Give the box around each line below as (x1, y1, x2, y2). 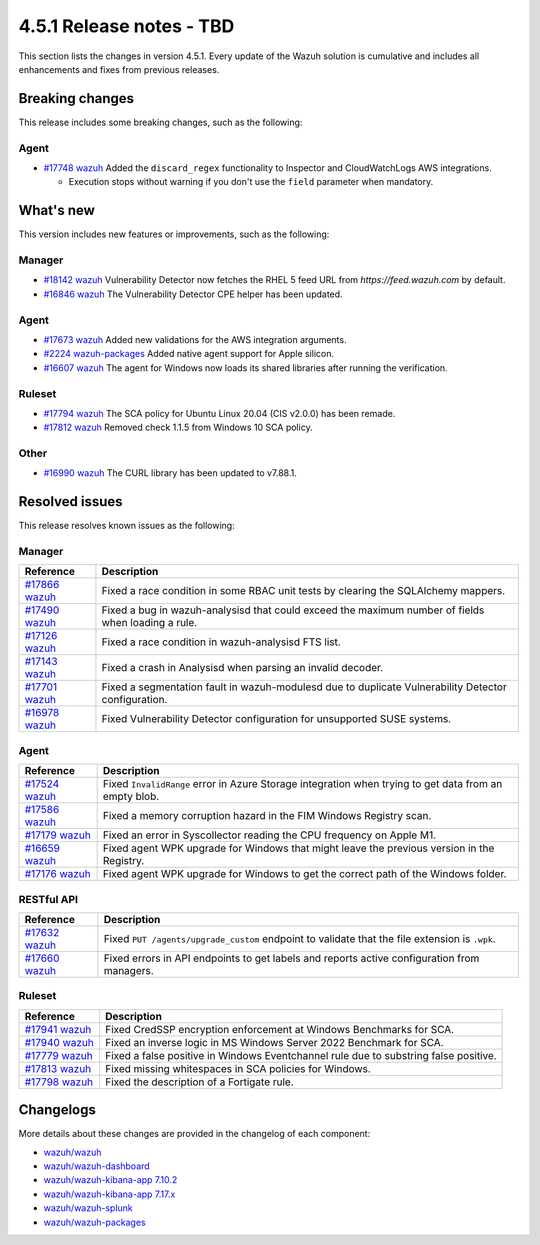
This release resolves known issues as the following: (18, 520, 235, 532)
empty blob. (102, 790, 160, 804)
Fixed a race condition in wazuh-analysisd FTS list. (101, 635, 342, 649)
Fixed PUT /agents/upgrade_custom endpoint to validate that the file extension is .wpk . (103, 931, 496, 945)
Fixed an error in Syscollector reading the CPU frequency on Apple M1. (102, 828, 437, 842)
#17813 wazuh (24, 1061, 92, 1075)
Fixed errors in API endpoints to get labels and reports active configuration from (103, 951, 480, 965)
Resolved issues (18, 493, 124, 510)
